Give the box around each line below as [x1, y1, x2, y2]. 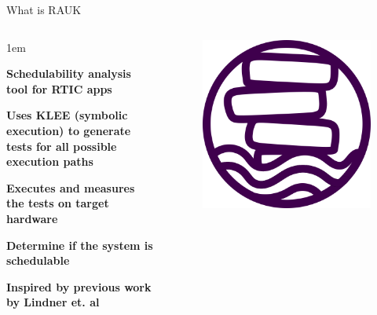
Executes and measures [6, 179, 135, 196]
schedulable [6, 252, 70, 269]
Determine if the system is [6, 236, 153, 253]
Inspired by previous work [6, 278, 152, 295]
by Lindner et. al [6, 294, 100, 310]
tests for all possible [6, 137, 117, 154]
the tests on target [6, 195, 109, 211]
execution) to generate [6, 122, 131, 138]
